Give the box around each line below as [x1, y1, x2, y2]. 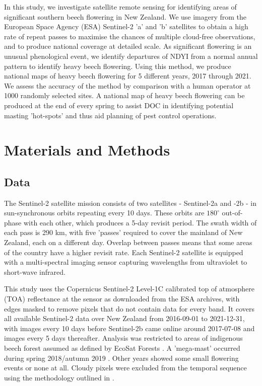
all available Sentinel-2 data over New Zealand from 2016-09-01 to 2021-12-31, [4, 313, 245, 324]
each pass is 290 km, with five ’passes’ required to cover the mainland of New [4, 227, 243, 238]
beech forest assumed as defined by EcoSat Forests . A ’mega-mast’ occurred [4, 343, 240, 353]
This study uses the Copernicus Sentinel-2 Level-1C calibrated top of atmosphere [4, 283, 254, 294]
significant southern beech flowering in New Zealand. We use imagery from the [4, 11, 247, 22]
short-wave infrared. [4, 266, 65, 277]
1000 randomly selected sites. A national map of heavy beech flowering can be [4, 90, 245, 101]
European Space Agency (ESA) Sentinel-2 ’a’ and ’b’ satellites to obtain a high [4, 21, 248, 32]
